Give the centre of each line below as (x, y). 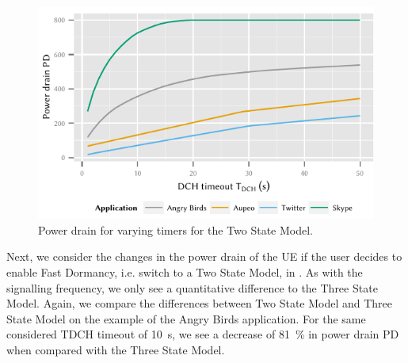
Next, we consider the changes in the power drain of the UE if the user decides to (204, 256)
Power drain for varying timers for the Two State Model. (176, 229)
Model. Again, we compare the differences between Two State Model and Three (200, 303)
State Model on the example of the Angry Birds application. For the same (186, 318)
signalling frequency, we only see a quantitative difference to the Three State (192, 287)
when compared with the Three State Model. (116, 350)
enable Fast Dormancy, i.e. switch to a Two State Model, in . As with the (185, 272)
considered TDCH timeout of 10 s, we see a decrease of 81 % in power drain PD (203, 334)
